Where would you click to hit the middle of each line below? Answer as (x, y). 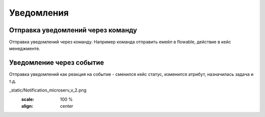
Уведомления (39, 13)
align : (27, 106)
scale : (28, 99)
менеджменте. (25, 48)
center (67, 106)
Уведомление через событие (56, 63)
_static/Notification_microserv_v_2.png (48, 90)
